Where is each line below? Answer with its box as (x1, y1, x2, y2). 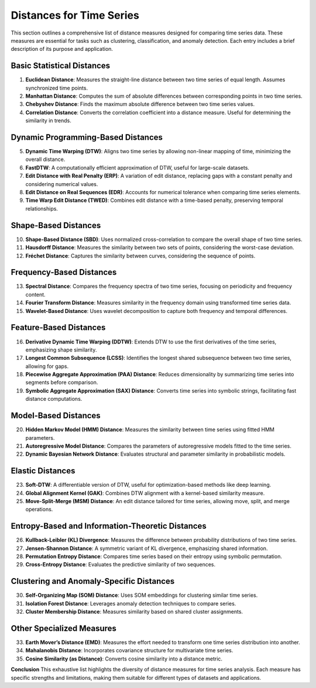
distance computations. (25, 395, 83, 403)
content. (25, 291, 46, 298)
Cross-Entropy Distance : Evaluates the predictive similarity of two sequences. (25, 561, 216, 568)
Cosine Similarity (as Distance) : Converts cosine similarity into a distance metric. (25, 655, 222, 662)
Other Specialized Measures (11, 623, 117, 633)
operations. (25, 506, 53, 513)
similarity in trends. (25, 117, 71, 124)
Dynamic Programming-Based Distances (11, 132, 163, 142)
